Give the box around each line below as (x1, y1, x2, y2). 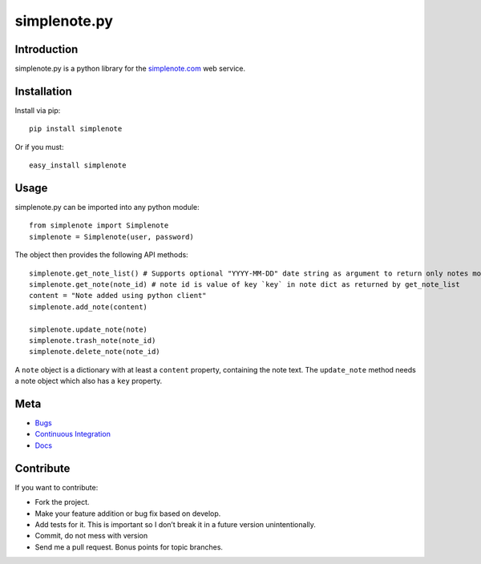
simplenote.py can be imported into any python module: (14, 203, 200, 212)
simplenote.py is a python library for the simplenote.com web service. (14, 64, 246, 74)
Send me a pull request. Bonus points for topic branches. (34, 542, 224, 552)
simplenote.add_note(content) (29, 302, 148, 312)
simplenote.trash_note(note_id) (29, 336, 156, 344)
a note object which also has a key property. (14, 377, 163, 386)
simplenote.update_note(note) (29, 324, 148, 334)
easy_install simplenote (29, 161, 127, 170)
